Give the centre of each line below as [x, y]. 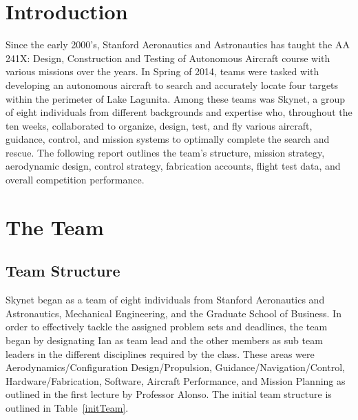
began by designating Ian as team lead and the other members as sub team [164, 340]
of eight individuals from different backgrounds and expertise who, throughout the [179, 112]
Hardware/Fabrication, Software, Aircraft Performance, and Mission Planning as [176, 380]
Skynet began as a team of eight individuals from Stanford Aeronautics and [165, 300]
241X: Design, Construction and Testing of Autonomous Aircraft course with [168, 58]
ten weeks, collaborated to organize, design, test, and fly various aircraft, [159, 125]
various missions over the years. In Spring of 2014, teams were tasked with [162, 71]
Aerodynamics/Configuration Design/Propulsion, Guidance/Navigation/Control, [175, 367]
